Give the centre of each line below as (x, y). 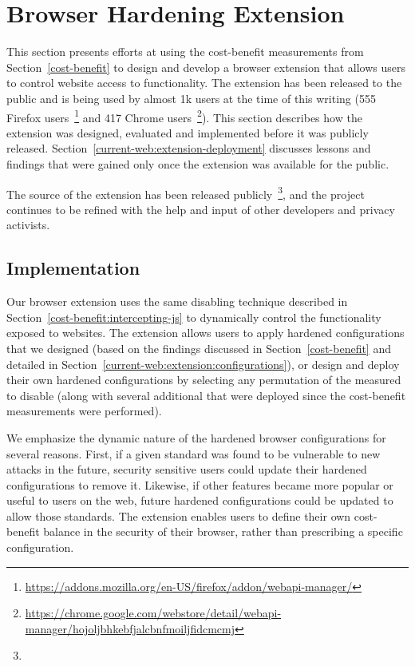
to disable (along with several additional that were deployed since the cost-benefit (206, 395)
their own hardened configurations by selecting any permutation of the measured (204, 380)
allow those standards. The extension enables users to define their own (179, 515)
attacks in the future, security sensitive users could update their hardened (187, 469)
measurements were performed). (84, 411)
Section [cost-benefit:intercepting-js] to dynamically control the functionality (194, 317)
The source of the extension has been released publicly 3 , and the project (186, 192)
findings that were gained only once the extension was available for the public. (198, 163)
